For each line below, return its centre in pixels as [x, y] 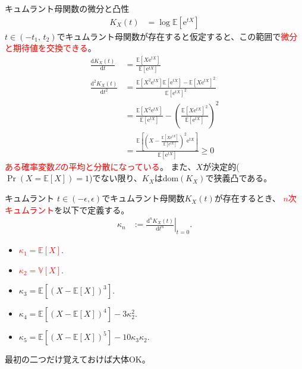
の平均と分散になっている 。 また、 [128, 166]
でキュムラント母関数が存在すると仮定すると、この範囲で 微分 [177, 36]
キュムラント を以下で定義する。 [67, 209]
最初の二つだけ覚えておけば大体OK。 [78, 359]
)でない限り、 [115, 178]
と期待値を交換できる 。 [51, 48]
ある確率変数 [30, 166]
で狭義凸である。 [239, 178]
